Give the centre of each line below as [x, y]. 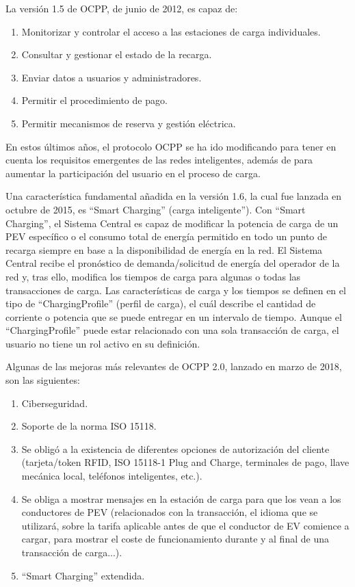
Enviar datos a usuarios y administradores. [111, 77]
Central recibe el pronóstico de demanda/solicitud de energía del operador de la [173, 263]
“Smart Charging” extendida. [83, 575]
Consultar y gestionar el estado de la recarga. [117, 54]
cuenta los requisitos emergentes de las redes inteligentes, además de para [159, 160]
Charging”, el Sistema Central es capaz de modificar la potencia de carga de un [172, 223]
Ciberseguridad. [55, 403]
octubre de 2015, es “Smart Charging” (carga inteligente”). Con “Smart [156, 209]
